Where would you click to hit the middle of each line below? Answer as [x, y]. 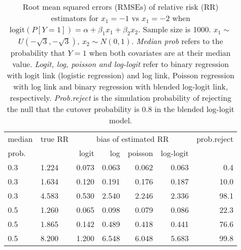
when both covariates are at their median [160, 53]
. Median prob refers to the [177, 41]
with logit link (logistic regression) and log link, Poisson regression [120, 75]
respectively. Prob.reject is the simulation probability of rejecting [121, 98]
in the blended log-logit [194, 109]
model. [120, 120]
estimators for [75, 18]
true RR [55, 139]
